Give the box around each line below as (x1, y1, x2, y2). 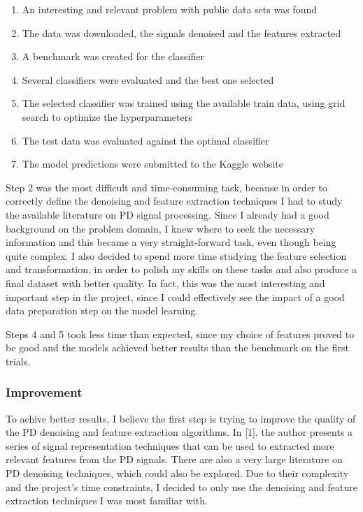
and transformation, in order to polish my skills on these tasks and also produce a (6, 262, 357, 277)
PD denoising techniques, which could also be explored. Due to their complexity (6, 466, 349, 481)
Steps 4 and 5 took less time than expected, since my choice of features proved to (6, 326, 355, 341)
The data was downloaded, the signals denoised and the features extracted (22, 25, 341, 40)
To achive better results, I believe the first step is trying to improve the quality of (6, 411, 356, 425)
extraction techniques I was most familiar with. (6, 493, 208, 508)
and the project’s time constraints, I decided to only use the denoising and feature (6, 479, 357, 494)
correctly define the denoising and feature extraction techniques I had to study (6, 193, 343, 208)
